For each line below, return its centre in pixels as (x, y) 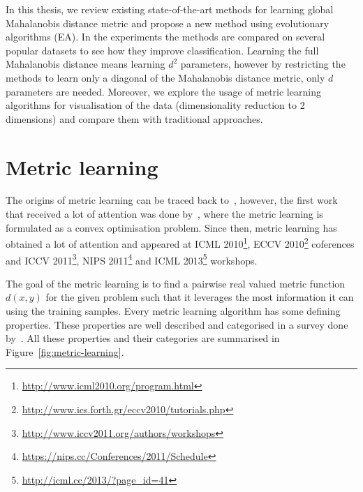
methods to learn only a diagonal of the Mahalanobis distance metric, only (165, 77)
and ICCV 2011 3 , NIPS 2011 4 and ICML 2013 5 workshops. (132, 259)
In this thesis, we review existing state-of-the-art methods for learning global (170, 9)
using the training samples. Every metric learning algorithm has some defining (173, 310)
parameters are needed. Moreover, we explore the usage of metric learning (163, 91)
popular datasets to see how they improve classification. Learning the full (162, 50)
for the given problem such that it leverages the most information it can (200, 297)
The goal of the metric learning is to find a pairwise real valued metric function (176, 283)
